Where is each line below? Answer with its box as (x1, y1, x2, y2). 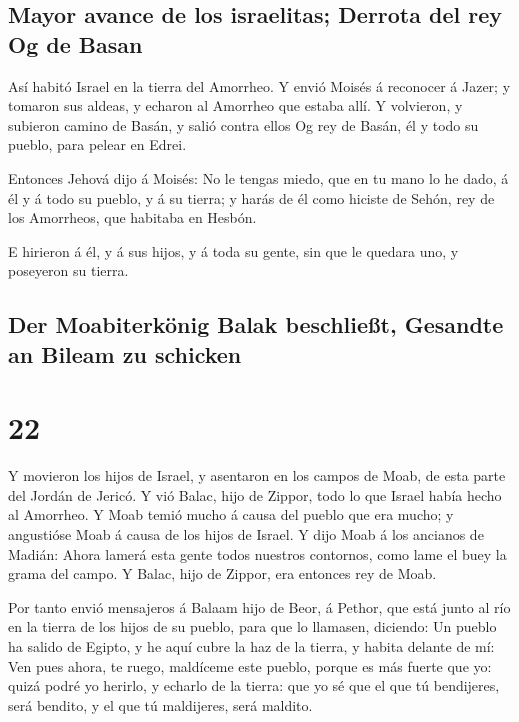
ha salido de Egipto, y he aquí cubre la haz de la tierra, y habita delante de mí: (8, 635, 495, 656)
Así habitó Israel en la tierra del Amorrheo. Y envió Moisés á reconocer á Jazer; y (8, 75, 511, 96)
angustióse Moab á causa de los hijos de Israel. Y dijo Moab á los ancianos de (8, 524, 484, 545)
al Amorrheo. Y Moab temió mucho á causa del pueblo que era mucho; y (8, 504, 454, 525)
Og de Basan (8, 28, 143, 59)
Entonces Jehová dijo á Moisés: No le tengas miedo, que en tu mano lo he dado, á (8, 167, 509, 188)
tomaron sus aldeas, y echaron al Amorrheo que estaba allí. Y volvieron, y (8, 95, 463, 116)
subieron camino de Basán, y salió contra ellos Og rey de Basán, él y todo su (8, 114, 479, 135)
